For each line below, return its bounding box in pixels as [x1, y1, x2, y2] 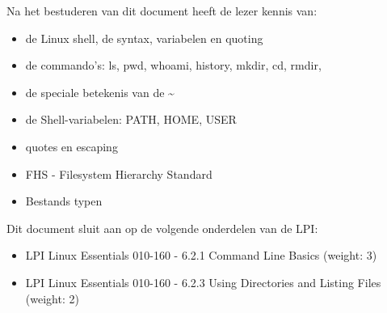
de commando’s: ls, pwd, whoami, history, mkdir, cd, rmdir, [25, 57, 322, 74]
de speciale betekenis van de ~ [25, 83, 175, 100]
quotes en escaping [25, 137, 118, 154]
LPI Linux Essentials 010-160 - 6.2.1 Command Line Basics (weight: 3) [25, 247, 377, 264]
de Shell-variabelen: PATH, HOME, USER [25, 111, 237, 128]
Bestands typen [25, 192, 103, 209]
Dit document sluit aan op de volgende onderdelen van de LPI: [6, 219, 318, 236]
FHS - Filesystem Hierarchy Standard [25, 165, 212, 182]
